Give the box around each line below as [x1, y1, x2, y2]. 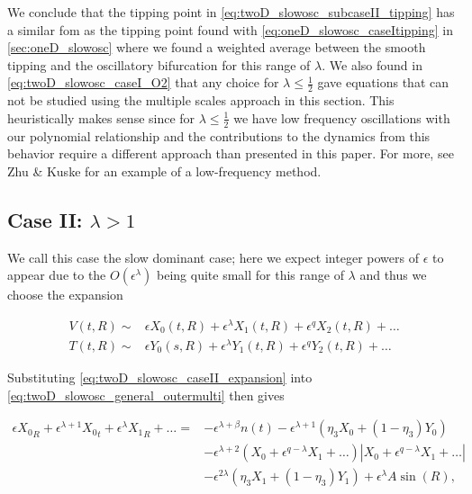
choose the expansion [7, 285, 123, 304]
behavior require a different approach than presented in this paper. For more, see [7, 144, 454, 163]
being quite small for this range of [157, 265, 344, 284]
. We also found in [322, 55, 422, 74]
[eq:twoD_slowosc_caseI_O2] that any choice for [7, 73, 279, 92]
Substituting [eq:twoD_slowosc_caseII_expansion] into [7, 368, 313, 387]
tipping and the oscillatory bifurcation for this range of [7, 55, 311, 74]
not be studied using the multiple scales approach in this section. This [7, 91, 395, 110]
